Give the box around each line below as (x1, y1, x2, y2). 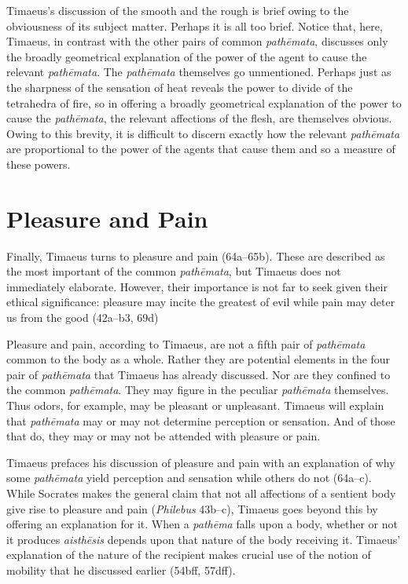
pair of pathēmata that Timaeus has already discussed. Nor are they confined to (6, 366, 391, 382)
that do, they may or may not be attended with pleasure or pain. (6, 428, 321, 444)
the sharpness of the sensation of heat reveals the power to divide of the (6, 78, 353, 95)
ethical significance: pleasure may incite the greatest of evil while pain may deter (6, 294, 395, 310)
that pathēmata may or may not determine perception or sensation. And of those (6, 412, 395, 429)
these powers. (6, 155, 71, 172)
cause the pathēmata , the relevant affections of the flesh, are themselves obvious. (6, 110, 392, 126)
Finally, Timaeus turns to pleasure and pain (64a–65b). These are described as (6, 247, 385, 264)
